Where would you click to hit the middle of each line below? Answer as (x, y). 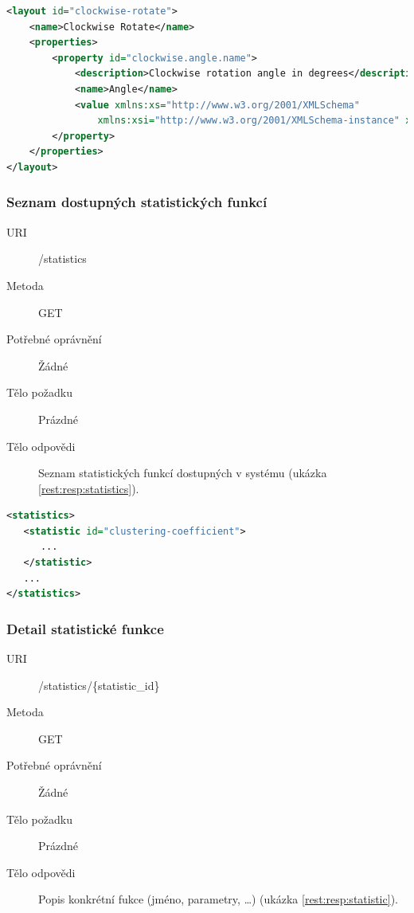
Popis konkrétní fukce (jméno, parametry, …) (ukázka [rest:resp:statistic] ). (218, 899)
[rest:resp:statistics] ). (89, 488)
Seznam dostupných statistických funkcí (137, 202)
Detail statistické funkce (85, 628)
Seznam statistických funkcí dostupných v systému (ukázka (183, 473)
